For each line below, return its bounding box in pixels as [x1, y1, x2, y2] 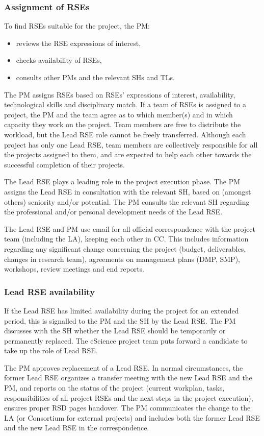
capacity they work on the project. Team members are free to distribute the [4, 119, 241, 130]
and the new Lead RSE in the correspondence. [4, 422, 149, 433]
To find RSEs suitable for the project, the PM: [4, 20, 150, 31]
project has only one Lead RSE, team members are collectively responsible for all [4, 139, 258, 150]
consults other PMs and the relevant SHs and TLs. [16, 72, 175, 82]
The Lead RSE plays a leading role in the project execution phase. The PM [4, 176, 241, 187]
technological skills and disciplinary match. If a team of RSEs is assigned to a [4, 99, 247, 110]
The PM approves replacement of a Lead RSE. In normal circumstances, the [4, 362, 243, 373]
